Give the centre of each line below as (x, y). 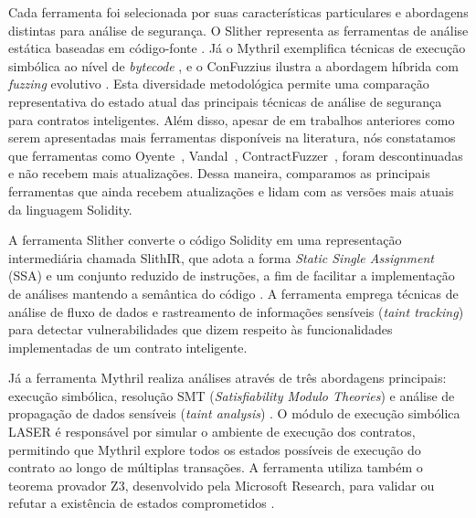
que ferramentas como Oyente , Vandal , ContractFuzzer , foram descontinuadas (236, 155)
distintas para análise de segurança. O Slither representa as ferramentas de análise (238, 30)
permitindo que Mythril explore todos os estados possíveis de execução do (215, 449)
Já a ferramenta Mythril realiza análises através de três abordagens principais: (227, 378)
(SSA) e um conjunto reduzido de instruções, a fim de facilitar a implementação (232, 275)
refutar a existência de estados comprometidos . (142, 503)
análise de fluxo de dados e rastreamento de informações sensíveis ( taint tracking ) (236, 311)
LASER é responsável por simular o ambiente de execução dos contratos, (212, 432)
